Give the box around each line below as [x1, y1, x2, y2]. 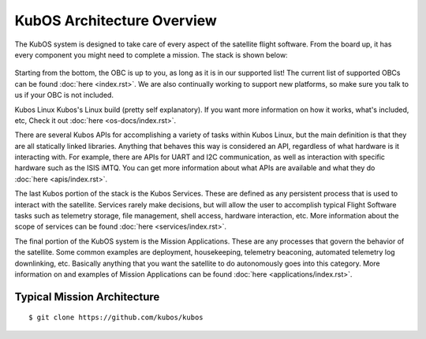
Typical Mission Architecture [14, 290, 160, 304]
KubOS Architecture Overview [14, 12, 217, 29]
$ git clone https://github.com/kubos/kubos [28, 313, 204, 322]
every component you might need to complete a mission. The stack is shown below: [14, 50, 288, 59]
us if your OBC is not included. [14, 91, 114, 100]
